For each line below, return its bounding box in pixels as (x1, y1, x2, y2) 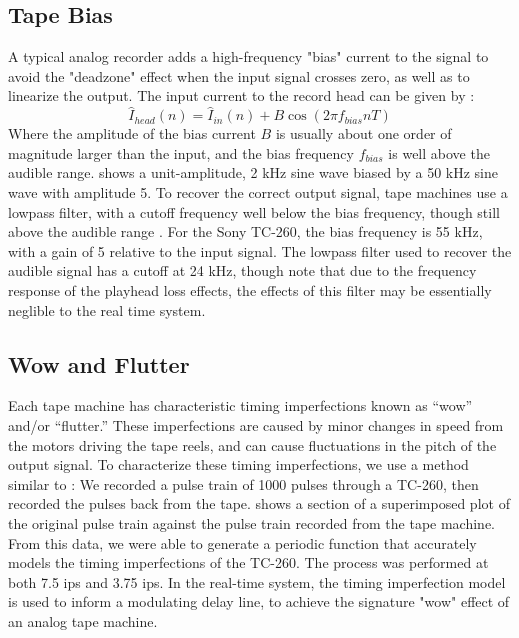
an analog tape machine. (8, 610, 158, 631)
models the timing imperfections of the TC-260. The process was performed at (8, 552, 489, 573)
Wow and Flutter (8, 348, 190, 379)
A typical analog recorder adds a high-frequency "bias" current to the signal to (8, 46, 489, 67)
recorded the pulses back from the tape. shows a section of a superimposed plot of (8, 493, 510, 514)
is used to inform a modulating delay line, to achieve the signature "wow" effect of (8, 591, 510, 612)
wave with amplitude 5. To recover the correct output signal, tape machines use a (8, 181, 508, 202)
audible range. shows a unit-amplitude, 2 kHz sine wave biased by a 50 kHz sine (8, 162, 498, 183)
